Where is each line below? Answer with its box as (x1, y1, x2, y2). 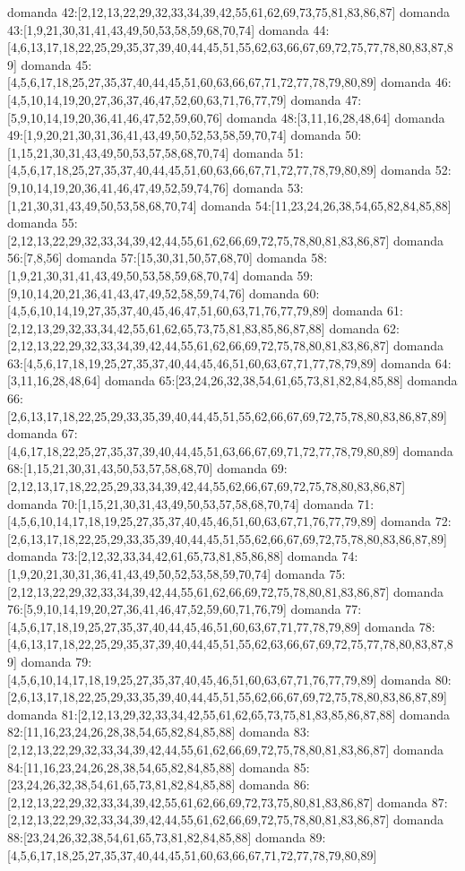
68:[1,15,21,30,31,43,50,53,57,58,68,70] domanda (7, 459, 268, 478)
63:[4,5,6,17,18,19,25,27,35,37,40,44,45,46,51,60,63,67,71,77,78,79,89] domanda (7, 353, 431, 372)
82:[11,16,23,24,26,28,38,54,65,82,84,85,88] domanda (7, 722, 290, 741)
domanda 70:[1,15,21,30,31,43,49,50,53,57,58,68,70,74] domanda (7, 494, 354, 513)
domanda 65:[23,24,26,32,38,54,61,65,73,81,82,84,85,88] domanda (104, 371, 458, 390)
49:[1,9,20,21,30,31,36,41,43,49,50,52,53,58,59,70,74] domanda (7, 125, 341, 144)
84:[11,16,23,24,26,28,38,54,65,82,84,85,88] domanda (7, 757, 290, 776)
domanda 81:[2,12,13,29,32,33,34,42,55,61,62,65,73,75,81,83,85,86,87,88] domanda (7, 704, 450, 723)
